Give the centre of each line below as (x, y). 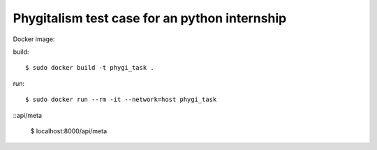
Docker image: (34, 39)
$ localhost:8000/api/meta (69, 131)
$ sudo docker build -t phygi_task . (90, 68)
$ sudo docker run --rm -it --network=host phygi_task (121, 100)
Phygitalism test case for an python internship (150, 18)
